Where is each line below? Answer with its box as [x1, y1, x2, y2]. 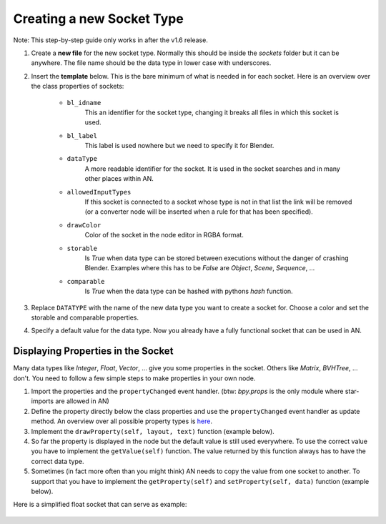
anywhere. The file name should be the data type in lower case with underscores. [31, 59, 272, 67]
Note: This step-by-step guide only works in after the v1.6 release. [13, 36, 209, 44]
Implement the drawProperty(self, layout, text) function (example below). [31, 427, 274, 435]
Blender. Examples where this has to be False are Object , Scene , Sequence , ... [84, 264, 315, 272]
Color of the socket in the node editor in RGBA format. [84, 231, 244, 239]
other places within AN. [84, 174, 154, 183]
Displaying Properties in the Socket [13, 345, 174, 357]
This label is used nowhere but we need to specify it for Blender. [84, 142, 274, 150]
